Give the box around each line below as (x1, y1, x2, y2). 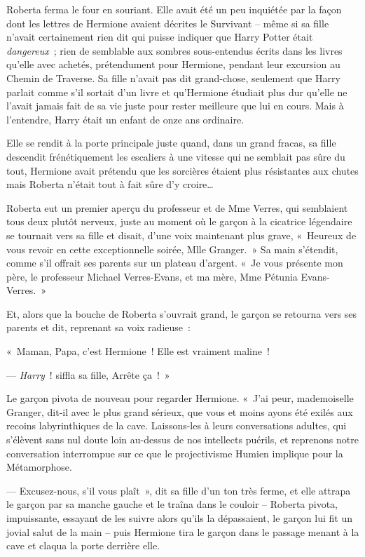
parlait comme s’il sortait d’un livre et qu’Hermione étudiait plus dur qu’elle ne (6, 84, 347, 99)
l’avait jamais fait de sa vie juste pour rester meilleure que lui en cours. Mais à (6, 98, 344, 113)
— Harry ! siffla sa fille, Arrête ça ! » (6, 367, 170, 382)
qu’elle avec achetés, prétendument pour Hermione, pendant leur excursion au (6, 57, 340, 72)
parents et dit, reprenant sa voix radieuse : (6, 320, 191, 335)
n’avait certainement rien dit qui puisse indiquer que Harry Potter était (6, 29, 313, 44)
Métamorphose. (6, 459, 72, 474)
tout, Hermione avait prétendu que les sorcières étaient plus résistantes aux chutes (6, 163, 359, 177)
